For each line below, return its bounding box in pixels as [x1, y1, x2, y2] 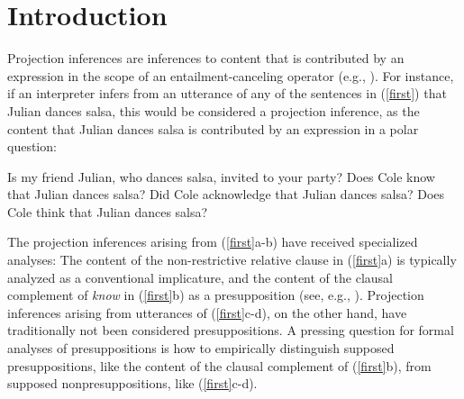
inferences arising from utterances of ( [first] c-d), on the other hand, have [7, 303, 407, 322]
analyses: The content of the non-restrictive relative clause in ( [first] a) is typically [7, 250, 457, 269]
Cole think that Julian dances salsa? [7, 202, 208, 221]
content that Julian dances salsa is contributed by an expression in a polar [7, 119, 419, 138]
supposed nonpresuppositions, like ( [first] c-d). [7, 374, 258, 393]
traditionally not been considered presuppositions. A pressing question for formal [7, 321, 454, 340]
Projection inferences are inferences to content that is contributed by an [7, 49, 405, 68]
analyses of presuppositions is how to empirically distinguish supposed [7, 339, 395, 358]
